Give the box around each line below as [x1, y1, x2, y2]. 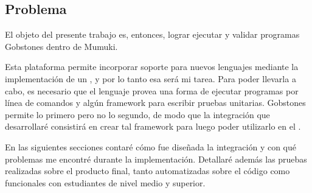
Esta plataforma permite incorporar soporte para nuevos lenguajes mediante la [5, 60, 299, 73]
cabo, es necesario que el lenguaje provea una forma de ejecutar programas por [5, 84, 299, 97]
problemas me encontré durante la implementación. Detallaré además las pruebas [5, 152, 307, 165]
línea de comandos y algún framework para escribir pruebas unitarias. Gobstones [5, 96, 306, 109]
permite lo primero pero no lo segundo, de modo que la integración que [5, 108, 270, 121]
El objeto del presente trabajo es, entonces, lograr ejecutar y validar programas [5, 28, 300, 41]
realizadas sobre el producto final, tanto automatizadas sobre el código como [5, 164, 290, 177]
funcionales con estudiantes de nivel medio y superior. [5, 176, 206, 189]
